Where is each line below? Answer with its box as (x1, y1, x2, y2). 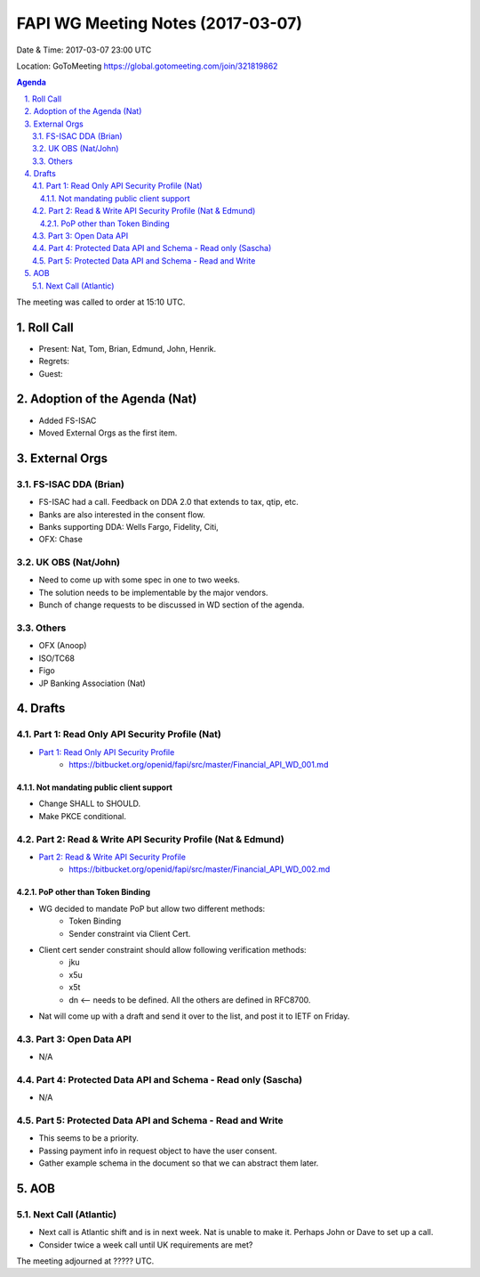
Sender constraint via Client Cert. (68, 928, 191, 939)
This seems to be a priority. (38, 1133, 140, 1143)
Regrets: (38, 356, 70, 367)
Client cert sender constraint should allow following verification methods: (38, 944, 307, 955)
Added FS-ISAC (38, 415, 97, 426)
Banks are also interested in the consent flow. (38, 508, 205, 520)
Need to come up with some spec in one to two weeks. (38, 574, 240, 585)
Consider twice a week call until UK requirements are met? (38, 1239, 253, 1250)
